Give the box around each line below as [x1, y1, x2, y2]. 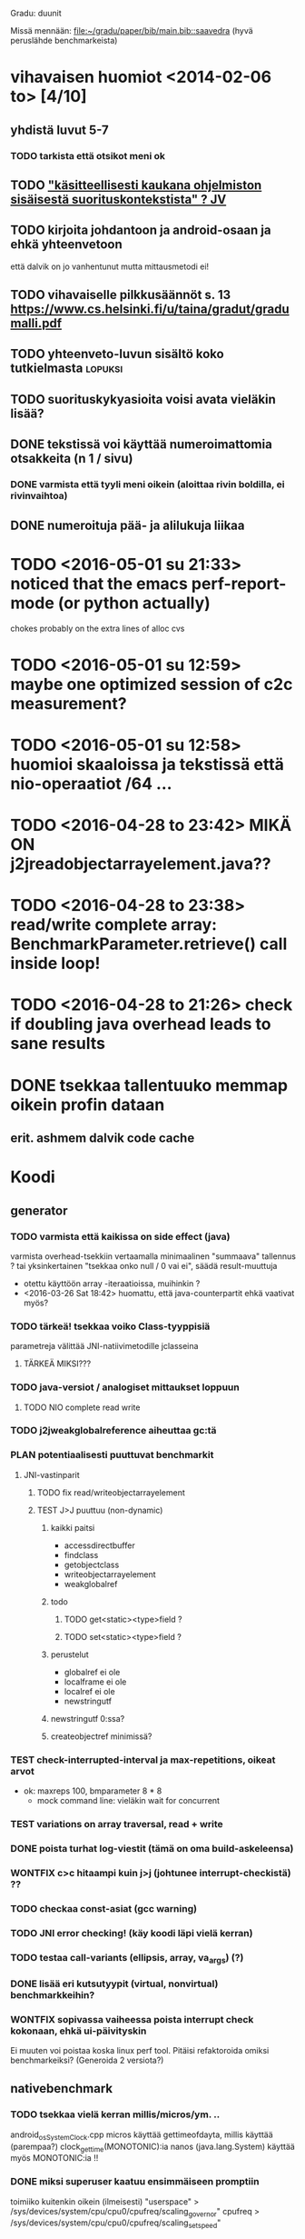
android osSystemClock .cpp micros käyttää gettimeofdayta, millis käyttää [10, 2129, 273, 2142]
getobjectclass [64, 1559, 120, 1570]
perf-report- [191, 573, 287, 594]
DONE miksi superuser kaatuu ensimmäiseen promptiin [10, 2175, 260, 2188]
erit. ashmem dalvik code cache [10, 1131, 195, 1146]
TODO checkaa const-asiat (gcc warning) [10, 1902, 198, 1914]
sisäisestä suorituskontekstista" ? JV [10, 191, 227, 207]
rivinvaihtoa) [10, 490, 68, 503]
